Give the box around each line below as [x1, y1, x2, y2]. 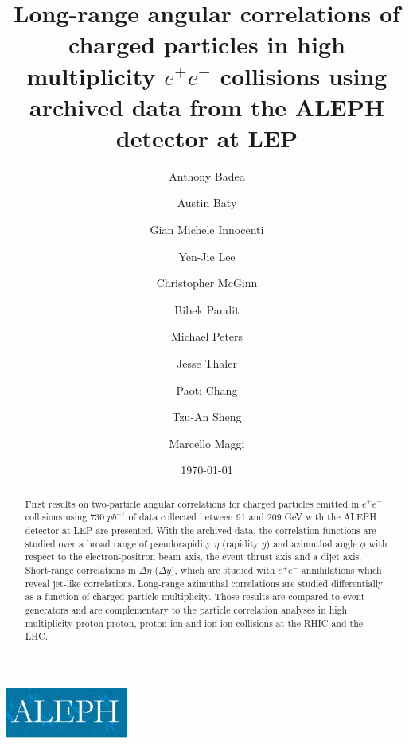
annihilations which [301, 563, 382, 577]
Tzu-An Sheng [172, 408, 242, 425]
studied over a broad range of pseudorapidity [25, 536, 212, 550]
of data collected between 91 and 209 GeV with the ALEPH [128, 510, 377, 524]
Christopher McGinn [156, 275, 258, 291]
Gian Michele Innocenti [150, 221, 264, 238]
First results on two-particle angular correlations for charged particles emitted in [25, 497, 360, 510]
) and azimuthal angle [266, 536, 357, 550]
